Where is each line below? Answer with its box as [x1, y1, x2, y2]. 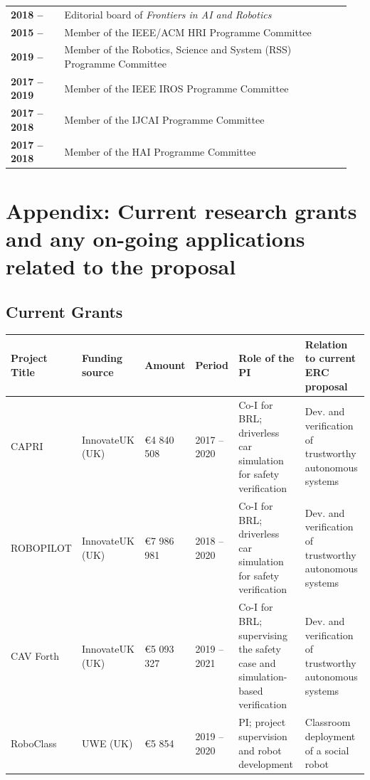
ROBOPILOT [11, 540, 72, 555]
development [238, 757, 293, 771]
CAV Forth [11, 648, 59, 663]
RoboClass [11, 735, 57, 750]
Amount [144, 358, 186, 373]
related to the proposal [6, 252, 236, 280]
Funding [81, 351, 123, 365]
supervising [238, 627, 287, 642]
